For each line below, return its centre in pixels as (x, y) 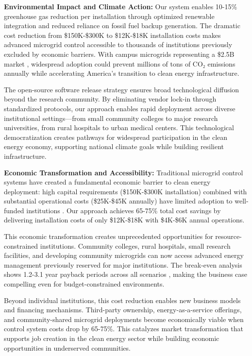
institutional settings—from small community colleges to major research (111, 118)
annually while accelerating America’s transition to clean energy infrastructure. (122, 73)
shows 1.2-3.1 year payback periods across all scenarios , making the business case (126, 274)
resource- (228, 236)
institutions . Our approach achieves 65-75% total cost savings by (124, 210)
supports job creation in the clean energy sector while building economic (112, 338)
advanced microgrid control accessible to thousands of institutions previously (118, 44)
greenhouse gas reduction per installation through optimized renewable (109, 16)
